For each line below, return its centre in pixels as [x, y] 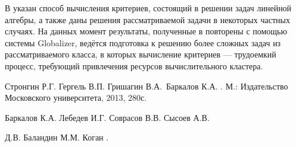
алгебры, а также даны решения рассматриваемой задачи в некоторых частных [147, 19]
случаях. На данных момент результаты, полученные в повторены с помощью [146, 31]
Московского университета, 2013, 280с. [76, 98]
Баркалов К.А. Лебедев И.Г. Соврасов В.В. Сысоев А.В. [107, 117]
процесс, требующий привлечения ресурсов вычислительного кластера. [134, 65]
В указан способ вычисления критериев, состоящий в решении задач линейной [148, 8]
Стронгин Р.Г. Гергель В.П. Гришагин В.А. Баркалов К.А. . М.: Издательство [147, 86]
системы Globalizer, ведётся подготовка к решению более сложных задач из [143, 42]
